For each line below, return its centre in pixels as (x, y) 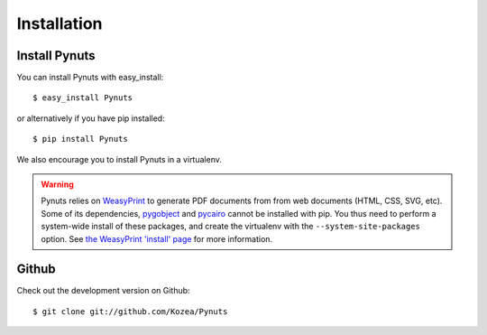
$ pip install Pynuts (80, 139)
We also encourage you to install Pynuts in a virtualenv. (119, 159)
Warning (57, 184)
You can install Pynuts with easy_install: (90, 78)
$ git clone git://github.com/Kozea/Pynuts (130, 311)
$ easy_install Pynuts (83, 98)
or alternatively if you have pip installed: (91, 118)
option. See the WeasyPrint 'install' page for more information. (157, 238)
